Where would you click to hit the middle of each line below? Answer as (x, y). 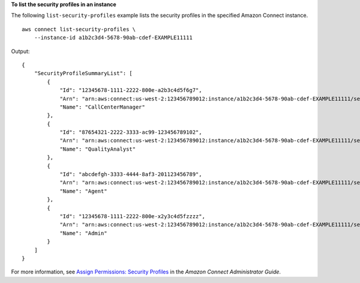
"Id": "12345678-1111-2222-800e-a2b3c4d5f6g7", (131, 90)
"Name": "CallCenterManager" (102, 107)
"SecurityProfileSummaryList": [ (83, 73)
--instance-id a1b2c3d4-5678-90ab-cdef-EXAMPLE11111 (113, 38)
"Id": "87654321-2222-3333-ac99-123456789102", (131, 132)
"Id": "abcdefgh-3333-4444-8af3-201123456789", (131, 175)
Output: (20, 51)
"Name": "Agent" (83, 191)
